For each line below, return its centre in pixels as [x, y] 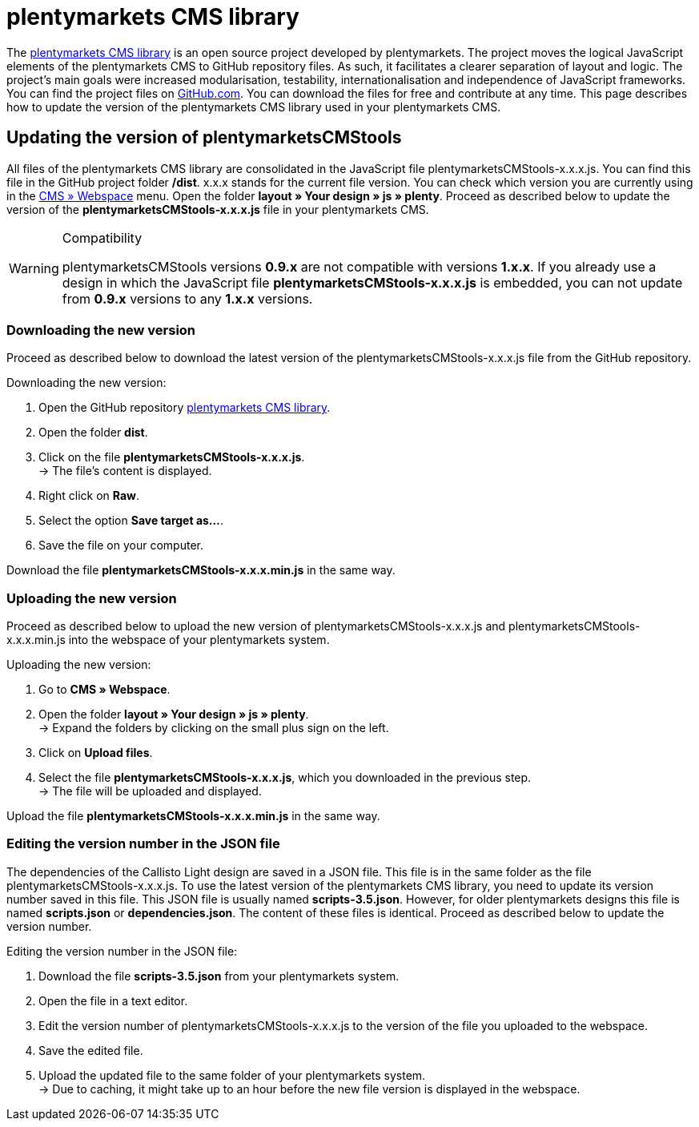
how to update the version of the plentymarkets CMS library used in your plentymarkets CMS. [254, 107]
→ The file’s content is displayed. [125, 471]
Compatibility [102, 237]
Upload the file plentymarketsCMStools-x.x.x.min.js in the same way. [193, 816]
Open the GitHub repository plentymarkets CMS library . [185, 408]
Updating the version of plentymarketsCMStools [204, 138]
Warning [34, 268]
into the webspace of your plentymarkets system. [199, 640]
